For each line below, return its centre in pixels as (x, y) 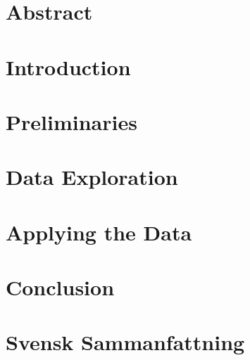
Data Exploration (92, 177)
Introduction (68, 66)
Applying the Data (99, 232)
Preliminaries (71, 121)
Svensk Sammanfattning (125, 342)
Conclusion (60, 287)
